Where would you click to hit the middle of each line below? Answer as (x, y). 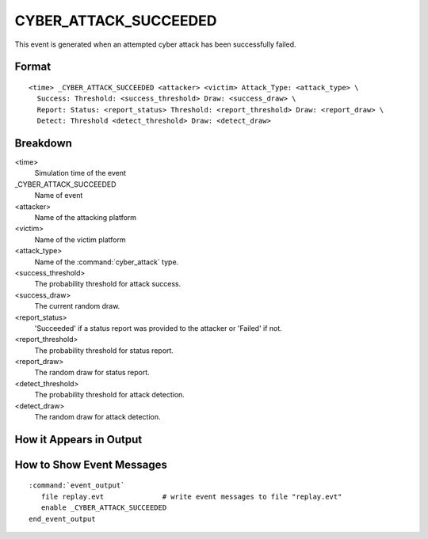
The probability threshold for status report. (104, 350)
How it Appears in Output (78, 439)
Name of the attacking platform (86, 217)
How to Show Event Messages (91, 464)
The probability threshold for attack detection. (110, 395)
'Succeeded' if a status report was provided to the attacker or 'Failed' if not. (159, 328)
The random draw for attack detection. (98, 417)
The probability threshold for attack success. (108, 284)
